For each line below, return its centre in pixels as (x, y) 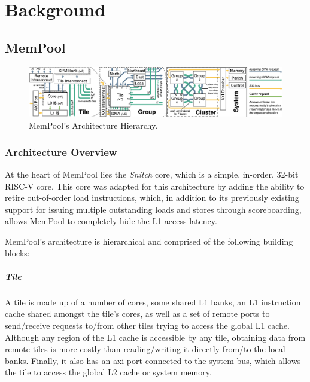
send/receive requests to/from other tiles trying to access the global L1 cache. (147, 325)
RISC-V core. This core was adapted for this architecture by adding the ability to (155, 186)
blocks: (17, 253)
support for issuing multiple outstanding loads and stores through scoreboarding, (153, 209)
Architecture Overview (61, 152)
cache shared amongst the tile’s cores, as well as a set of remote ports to (137, 314)
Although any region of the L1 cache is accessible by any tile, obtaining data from (155, 337)
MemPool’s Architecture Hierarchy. (93, 125)
